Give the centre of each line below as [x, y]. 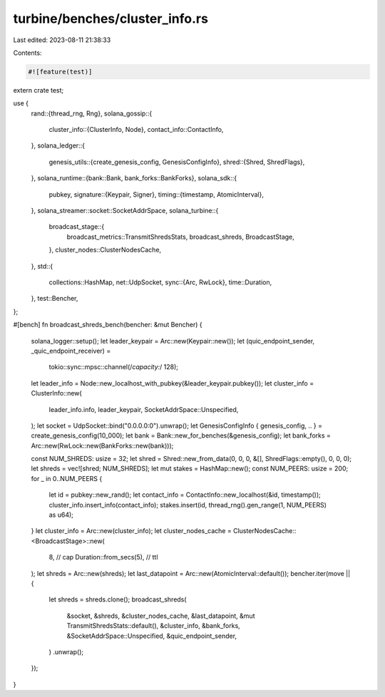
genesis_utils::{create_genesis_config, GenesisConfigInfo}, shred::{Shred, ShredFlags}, [177, 162]
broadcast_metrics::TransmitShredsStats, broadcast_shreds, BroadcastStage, [181, 237]
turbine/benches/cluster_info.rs [111, 19]
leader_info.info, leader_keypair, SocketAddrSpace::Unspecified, [144, 409]
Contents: [27, 53]
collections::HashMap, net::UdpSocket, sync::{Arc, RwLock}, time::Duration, [160, 282]
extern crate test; [38, 90]
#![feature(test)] [60, 72]
